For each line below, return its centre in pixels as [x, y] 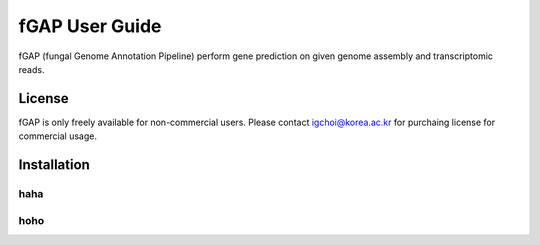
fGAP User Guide [90, 26]
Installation [54, 165]
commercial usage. [58, 136]
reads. [31, 69]
